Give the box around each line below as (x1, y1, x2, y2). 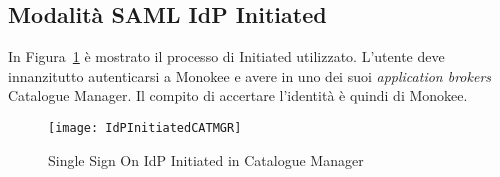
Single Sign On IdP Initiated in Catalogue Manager (48, 149, 364, 170)
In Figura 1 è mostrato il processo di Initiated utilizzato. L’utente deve (8, 46, 445, 67)
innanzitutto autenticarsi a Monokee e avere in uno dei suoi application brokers (8, 65, 492, 86)
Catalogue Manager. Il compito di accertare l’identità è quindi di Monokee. (8, 85, 468, 106)
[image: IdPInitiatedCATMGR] (48, 120, 242, 135)
